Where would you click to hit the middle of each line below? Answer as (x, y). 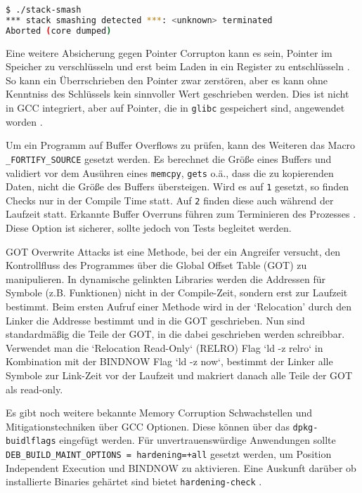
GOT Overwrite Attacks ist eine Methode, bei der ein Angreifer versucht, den (173, 251)
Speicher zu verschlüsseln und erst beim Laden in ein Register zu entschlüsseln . (178, 66)
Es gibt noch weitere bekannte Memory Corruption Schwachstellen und (159, 413)
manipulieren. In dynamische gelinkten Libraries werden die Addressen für (166, 278)
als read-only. (34, 389)
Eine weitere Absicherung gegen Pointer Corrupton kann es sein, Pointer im (169, 52)
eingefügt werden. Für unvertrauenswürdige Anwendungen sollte (198, 440)
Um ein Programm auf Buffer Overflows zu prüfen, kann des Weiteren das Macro (181, 145)
